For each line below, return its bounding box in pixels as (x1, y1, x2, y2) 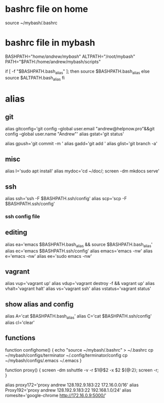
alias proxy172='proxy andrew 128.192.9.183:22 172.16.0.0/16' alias (5, 382, 139, 388)
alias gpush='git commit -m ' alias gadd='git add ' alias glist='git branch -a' (5, 141, 158, 147)
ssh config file (5, 213, 40, 220)
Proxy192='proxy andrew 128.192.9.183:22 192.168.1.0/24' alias (5, 387, 131, 393)
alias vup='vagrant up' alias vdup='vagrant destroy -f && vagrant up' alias (5, 281, 155, 286)
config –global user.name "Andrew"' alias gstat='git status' (5, 131, 124, 137)
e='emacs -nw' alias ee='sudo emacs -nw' (5, 253, 92, 259)
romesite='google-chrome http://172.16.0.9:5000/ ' (5, 392, 107, 398)
